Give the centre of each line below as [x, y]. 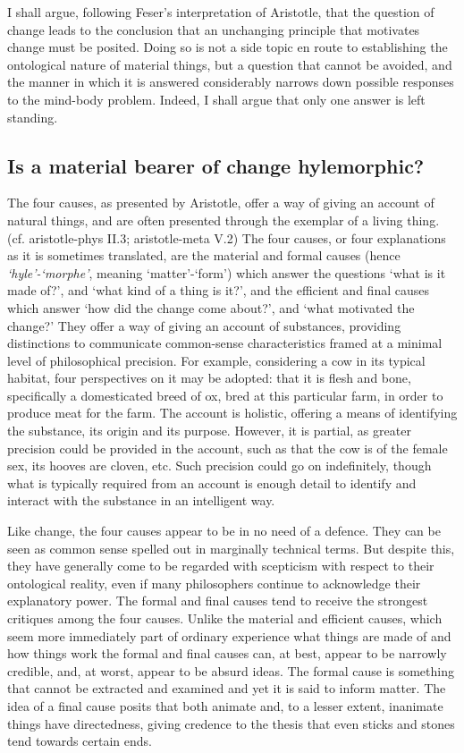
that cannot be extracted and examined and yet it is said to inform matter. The [227, 688]
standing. [33, 117]
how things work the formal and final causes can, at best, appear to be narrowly [227, 653]
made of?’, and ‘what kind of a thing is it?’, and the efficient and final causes [218, 290]
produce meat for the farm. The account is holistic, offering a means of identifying [232, 413]
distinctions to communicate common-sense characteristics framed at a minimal [225, 343]
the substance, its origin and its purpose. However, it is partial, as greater [209, 431]
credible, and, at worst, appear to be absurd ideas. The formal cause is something [231, 670]
